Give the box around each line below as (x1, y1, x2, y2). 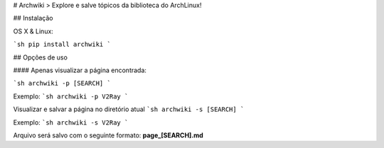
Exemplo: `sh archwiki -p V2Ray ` (13, 92, 129, 101)
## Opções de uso (13, 53, 68, 62)
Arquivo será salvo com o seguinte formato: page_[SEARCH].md (13, 131, 204, 140)
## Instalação (13, 14, 53, 23)
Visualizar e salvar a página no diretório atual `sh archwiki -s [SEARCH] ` (13, 105, 245, 113)
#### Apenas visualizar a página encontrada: (13, 66, 147, 74)
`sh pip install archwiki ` (13, 40, 112, 49)
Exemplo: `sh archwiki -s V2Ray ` (13, 118, 129, 127)
